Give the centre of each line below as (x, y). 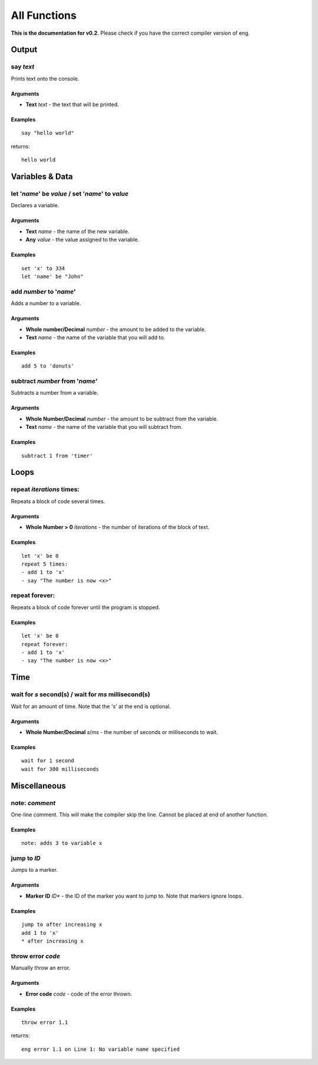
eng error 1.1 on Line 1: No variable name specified (100, 1049)
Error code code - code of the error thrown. (79, 994)
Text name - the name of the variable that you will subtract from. (104, 427)
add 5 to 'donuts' (48, 366)
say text (23, 67)
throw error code (36, 956)
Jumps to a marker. (34, 870)
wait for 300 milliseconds (60, 769)
